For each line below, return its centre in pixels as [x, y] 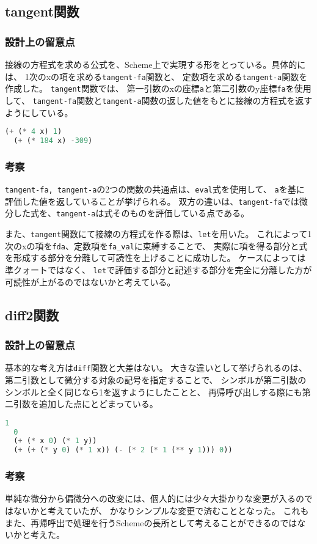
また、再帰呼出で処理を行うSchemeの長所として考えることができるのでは [151, 522]
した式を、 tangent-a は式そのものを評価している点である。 [131, 213]
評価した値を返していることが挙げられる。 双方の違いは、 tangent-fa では [152, 201]
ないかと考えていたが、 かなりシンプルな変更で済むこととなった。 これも [161, 510]
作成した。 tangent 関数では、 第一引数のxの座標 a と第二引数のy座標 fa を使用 [158, 88]
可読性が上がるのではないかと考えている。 [90, 281]
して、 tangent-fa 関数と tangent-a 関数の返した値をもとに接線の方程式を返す [159, 100]
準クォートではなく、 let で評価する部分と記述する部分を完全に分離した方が [158, 270]
